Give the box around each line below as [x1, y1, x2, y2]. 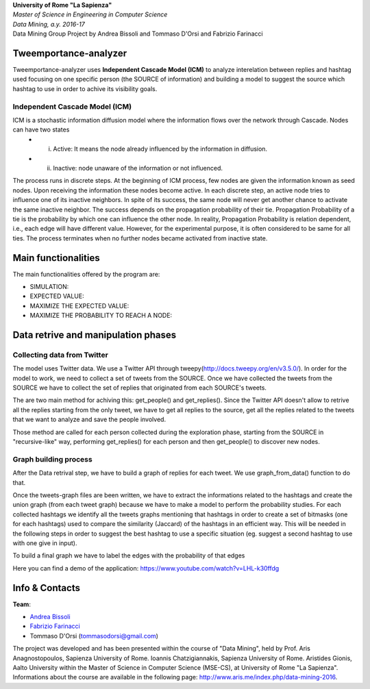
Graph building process [12, 454, 92, 464]
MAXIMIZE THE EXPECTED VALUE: [29, 301, 129, 310]
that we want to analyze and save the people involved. [12, 415, 166, 424]
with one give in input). [12, 538, 77, 547]
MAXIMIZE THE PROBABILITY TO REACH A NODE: [29, 312, 173, 320]
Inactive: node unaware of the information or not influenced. [53, 164, 223, 172]
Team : [12, 600, 31, 608]
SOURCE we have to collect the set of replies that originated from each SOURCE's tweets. [12, 384, 267, 392]
